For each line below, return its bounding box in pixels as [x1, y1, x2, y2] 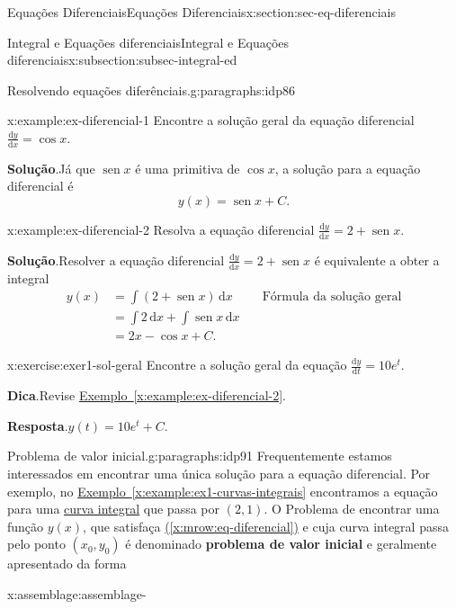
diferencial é [7, 176, 74, 195]
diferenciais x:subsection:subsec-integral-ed [7, 50, 237, 69]
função [7, 516, 44, 535]
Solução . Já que [7, 158, 95, 177]
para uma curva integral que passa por [7, 499, 219, 518]
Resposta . [7, 416, 68, 434]
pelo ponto [7, 534, 66, 553]
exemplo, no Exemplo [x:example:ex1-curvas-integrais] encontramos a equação [7, 481, 438, 500]
